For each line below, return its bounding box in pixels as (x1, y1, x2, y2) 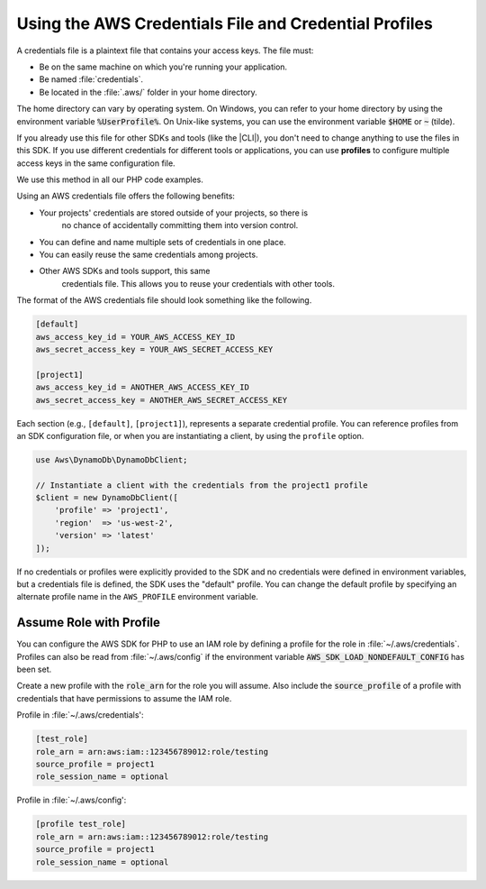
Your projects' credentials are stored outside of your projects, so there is (39, 207, 309, 218)
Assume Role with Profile (16, 615, 161, 630)
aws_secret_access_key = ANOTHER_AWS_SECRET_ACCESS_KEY (35, 395, 288, 405)
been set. (16, 664, 52, 675)
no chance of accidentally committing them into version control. (61, 220, 299, 231)
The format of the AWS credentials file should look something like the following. (16, 295, 312, 306)
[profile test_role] (35, 819, 126, 829)
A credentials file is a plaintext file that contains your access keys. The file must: (16, 45, 314, 56)
